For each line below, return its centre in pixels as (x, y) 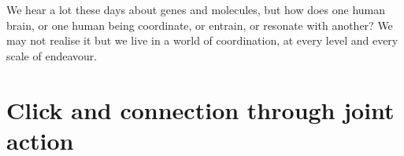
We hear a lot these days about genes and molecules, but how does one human (196, 9)
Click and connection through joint (200, 109)
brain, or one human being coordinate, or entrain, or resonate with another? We (200, 25)
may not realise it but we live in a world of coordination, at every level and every (202, 40)
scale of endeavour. (52, 55)
